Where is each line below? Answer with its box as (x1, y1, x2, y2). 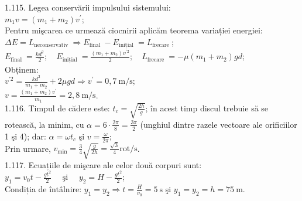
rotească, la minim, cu (5, 118, 84, 130)
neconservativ (34, 42, 68, 49)
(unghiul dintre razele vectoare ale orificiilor (140, 118, 297, 130)
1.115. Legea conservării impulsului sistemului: (5, 1, 171, 13)
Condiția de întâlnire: (5, 183, 82, 195)
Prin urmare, (5, 142, 51, 154)
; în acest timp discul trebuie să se (145, 101, 269, 114)
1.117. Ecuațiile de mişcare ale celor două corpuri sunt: (5, 158, 202, 171)
